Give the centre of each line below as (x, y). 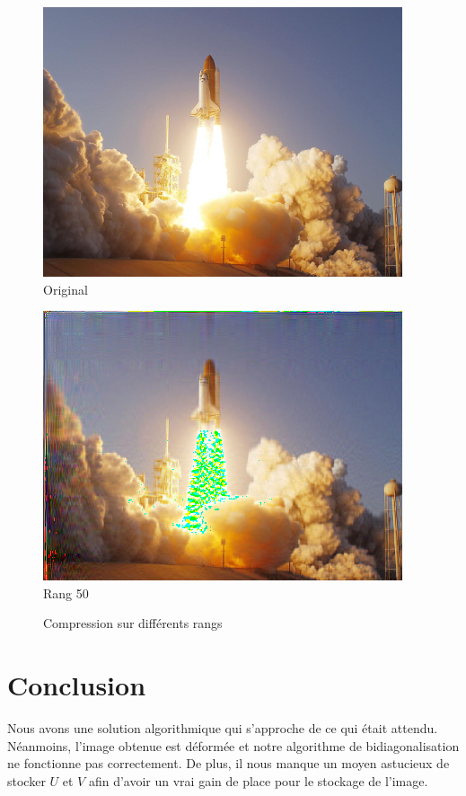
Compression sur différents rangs (133, 623)
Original (66, 289)
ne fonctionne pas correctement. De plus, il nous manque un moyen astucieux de (229, 763)
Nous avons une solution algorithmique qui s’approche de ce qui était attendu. (223, 728)
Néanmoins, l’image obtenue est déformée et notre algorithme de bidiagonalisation (233, 745)
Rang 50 (66, 593)
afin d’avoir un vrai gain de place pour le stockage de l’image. (258, 780)
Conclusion (77, 685)
